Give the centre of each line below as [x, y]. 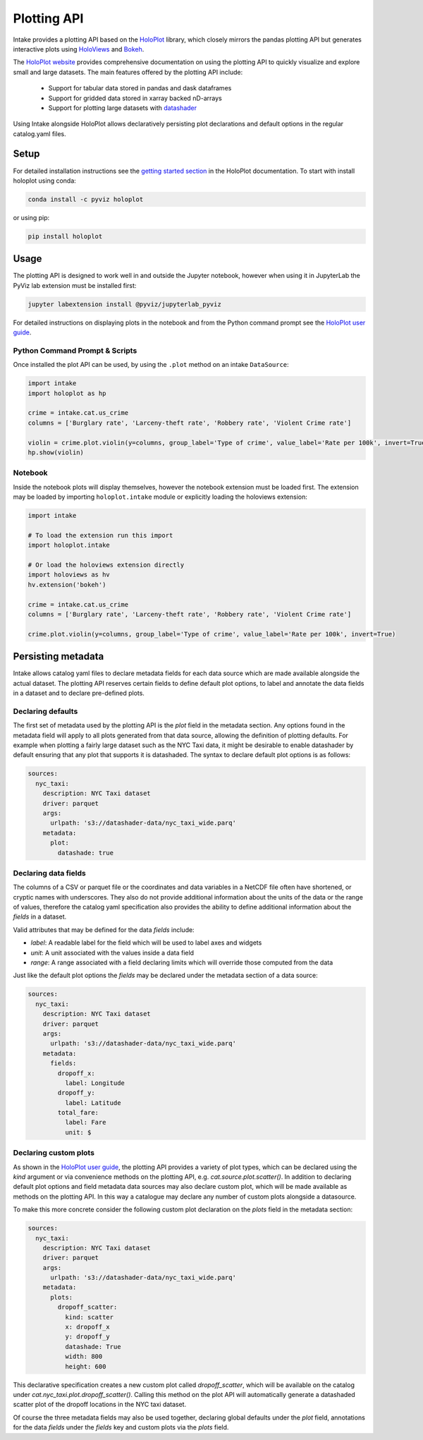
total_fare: [78, 1113]
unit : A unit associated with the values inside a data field [112, 952]
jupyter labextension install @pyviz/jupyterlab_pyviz [124, 304]
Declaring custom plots [54, 1153]
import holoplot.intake [69, 545]
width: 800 [84, 1357]
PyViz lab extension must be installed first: [75, 285]
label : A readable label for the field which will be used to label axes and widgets [146, 943]
